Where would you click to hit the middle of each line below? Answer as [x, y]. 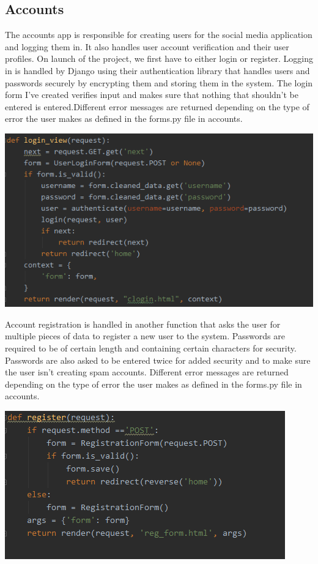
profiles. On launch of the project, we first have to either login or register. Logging [159, 58]
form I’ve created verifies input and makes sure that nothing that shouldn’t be [152, 95]
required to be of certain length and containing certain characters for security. [151, 348]
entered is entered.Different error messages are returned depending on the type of [157, 106]
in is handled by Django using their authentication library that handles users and [157, 70]
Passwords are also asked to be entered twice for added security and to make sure [158, 360]
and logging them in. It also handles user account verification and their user [147, 46]
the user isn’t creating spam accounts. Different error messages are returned [147, 372]
